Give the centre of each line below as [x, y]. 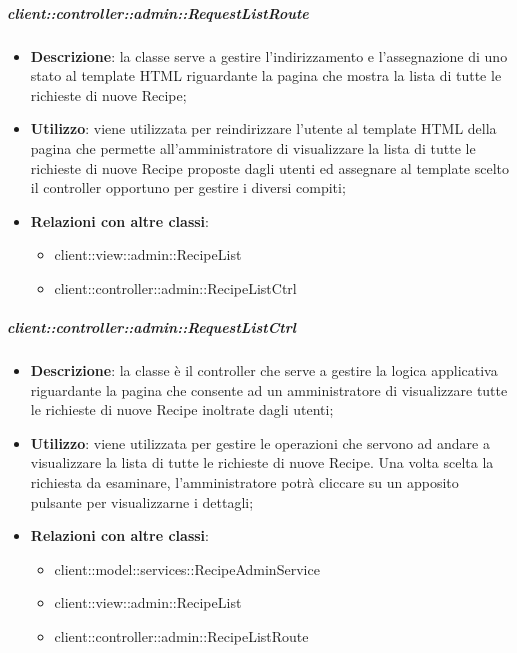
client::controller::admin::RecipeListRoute [181, 636]
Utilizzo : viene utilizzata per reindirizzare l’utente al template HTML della [263, 128]
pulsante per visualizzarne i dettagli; [142, 501]
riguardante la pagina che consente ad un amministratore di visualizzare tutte [269, 389]
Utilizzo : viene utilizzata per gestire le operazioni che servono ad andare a [260, 442]
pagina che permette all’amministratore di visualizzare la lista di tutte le [253, 147]
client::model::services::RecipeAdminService [187, 568]
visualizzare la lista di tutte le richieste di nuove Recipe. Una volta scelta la [262, 462]
